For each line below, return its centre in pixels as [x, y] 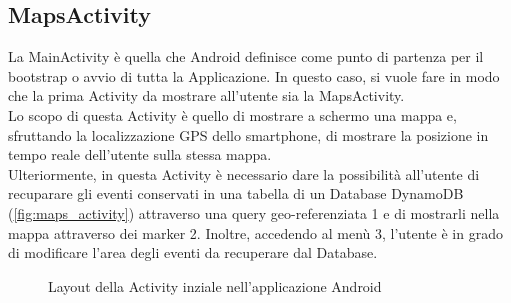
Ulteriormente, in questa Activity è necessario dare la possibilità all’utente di [244, 173]
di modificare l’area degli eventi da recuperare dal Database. [193, 252]
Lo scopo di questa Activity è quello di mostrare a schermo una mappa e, [232, 114]
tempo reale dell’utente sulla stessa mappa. [140, 154]
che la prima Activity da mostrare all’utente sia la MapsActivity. [206, 95]
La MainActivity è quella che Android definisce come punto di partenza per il [246, 56]
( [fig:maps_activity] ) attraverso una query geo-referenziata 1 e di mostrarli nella [254, 212]
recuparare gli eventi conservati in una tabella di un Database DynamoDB [236, 193]
